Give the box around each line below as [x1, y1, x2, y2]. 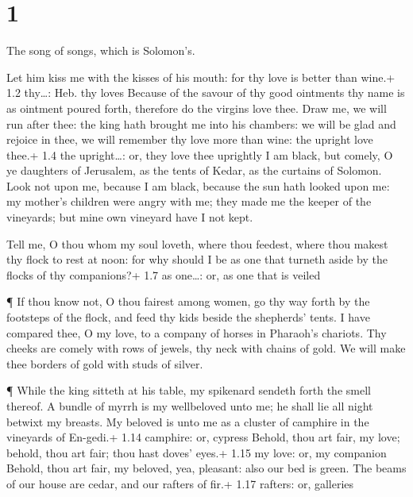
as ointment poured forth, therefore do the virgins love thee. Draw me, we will [6, 99, 387, 116]
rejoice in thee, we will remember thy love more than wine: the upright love [6, 131, 373, 148]
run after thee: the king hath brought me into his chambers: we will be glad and [6, 115, 396, 132]
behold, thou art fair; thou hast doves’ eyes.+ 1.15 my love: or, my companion [6, 444, 387, 460]
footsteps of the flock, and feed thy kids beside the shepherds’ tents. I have [6, 309, 370, 326]
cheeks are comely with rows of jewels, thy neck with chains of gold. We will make [6, 340, 406, 356]
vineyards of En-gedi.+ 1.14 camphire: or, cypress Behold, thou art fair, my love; [6, 429, 400, 445]
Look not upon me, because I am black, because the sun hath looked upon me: [6, 177, 390, 194]
